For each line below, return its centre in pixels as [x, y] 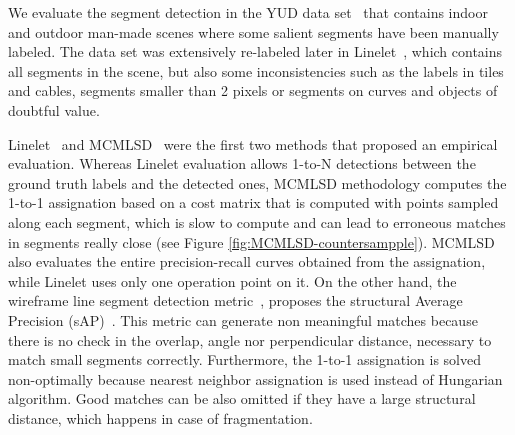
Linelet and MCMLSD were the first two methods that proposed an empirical [253, 143]
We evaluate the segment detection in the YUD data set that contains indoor [248, 12]
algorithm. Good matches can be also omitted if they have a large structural [242, 398]
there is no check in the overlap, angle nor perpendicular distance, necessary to [250, 339]
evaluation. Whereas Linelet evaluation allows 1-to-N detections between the [242, 163]
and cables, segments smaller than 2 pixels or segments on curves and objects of [253, 90]
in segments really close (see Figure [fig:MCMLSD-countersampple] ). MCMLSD [251, 241]
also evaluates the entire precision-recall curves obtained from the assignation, [247, 261]
